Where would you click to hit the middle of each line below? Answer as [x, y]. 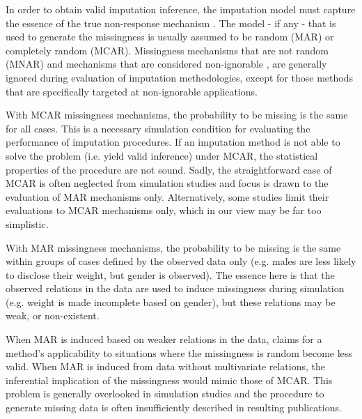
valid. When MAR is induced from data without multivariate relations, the [166, 366]
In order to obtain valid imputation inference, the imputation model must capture [181, 9]
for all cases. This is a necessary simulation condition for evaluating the [158, 128]
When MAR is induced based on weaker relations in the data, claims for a [164, 339]
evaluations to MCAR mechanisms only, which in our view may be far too [164, 210]
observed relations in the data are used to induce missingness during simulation [175, 288]
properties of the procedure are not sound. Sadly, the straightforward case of [169, 169]
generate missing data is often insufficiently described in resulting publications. [174, 407]
